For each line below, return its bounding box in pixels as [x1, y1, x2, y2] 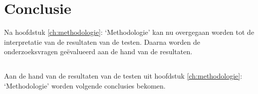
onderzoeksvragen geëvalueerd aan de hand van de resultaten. [4, 46, 193, 57]
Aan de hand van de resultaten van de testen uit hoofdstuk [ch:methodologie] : [4, 71, 243, 81]
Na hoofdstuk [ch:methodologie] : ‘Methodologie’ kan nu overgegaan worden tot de [4, 27, 255, 37]
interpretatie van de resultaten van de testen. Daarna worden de [4, 36, 200, 47]
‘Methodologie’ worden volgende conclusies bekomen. [4, 80, 166, 91]
